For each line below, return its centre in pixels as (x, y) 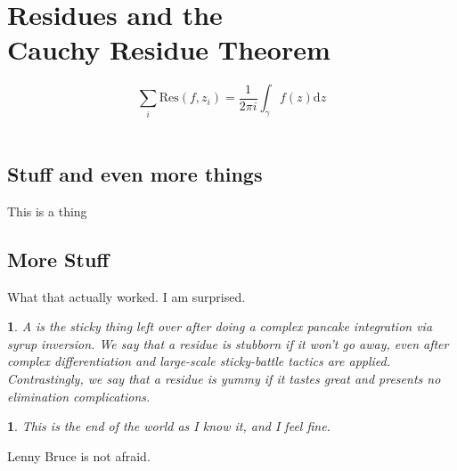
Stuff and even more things (135, 174)
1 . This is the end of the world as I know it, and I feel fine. (169, 426)
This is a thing (47, 211)
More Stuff (58, 259)
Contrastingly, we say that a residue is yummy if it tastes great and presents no (224, 379)
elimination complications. (79, 396)
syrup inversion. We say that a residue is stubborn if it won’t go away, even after (228, 343)
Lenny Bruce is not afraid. (79, 455)
